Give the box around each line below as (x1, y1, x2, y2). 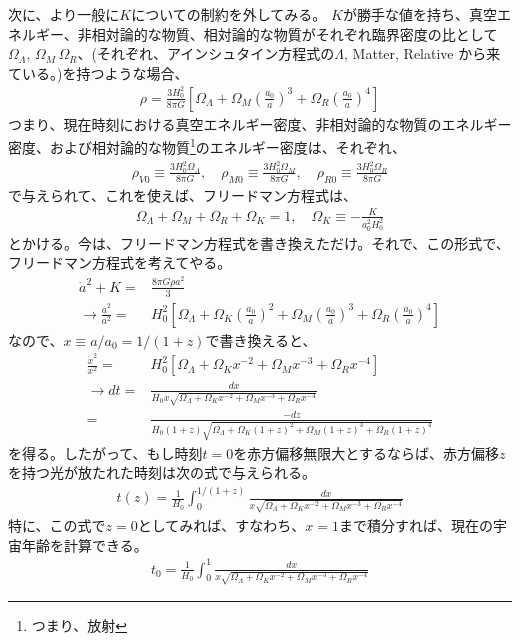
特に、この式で (8, 514, 106, 535)
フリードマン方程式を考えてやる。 (8, 252, 232, 273)
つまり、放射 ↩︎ (31, 615, 127, 636)
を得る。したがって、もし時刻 (8, 442, 203, 463)
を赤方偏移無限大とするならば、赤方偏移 (233, 442, 499, 463)
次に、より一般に (8, 4, 120, 24)
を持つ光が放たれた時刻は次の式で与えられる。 (8, 462, 316, 483)
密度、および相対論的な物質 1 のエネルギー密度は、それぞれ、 (8, 134, 406, 157)
